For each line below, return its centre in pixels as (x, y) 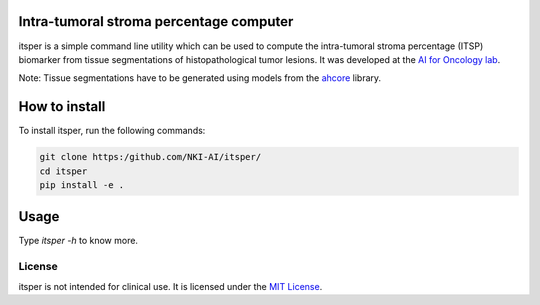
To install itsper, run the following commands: (112, 131)
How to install (62, 106)
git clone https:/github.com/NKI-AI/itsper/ (150, 157)
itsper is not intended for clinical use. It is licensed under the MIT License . (170, 286)
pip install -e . (82, 184)
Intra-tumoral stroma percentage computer (156, 21)
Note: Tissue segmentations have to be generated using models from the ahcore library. (200, 78)
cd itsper (63, 171)
